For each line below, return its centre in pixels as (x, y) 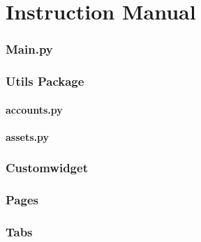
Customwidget (47, 168)
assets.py (27, 136)
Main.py (29, 49)
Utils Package (45, 81)
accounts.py (34, 109)
